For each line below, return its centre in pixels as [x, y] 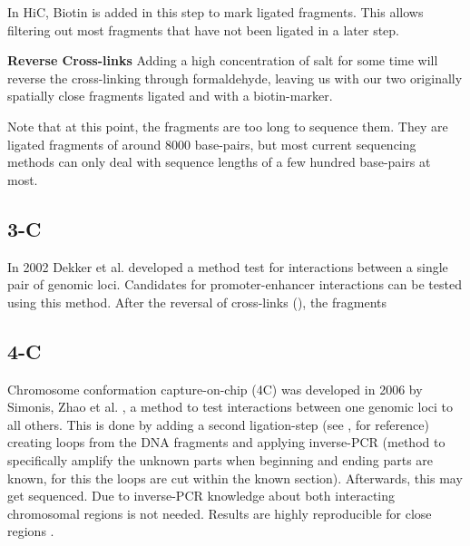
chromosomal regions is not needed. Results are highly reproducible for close [220, 513]
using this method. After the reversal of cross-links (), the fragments [197, 302]
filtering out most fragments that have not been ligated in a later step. [204, 29]
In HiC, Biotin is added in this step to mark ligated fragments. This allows [215, 12]
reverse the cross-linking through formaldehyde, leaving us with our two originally [235, 78]
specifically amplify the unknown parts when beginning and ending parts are [220, 459]
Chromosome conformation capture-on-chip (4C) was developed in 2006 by [215, 389]
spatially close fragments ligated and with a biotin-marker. [170, 96]
